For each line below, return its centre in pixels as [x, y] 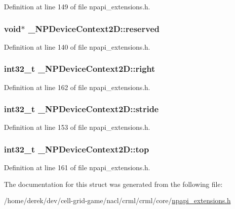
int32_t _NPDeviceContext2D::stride [81, 109]
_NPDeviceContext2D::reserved [94, 28]
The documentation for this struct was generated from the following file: [113, 184]
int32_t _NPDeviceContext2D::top [77, 149]
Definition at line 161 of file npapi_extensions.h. [77, 167]
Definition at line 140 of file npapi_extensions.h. [77, 46]
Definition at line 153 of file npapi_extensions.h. [77, 127]
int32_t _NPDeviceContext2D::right [80, 69]
